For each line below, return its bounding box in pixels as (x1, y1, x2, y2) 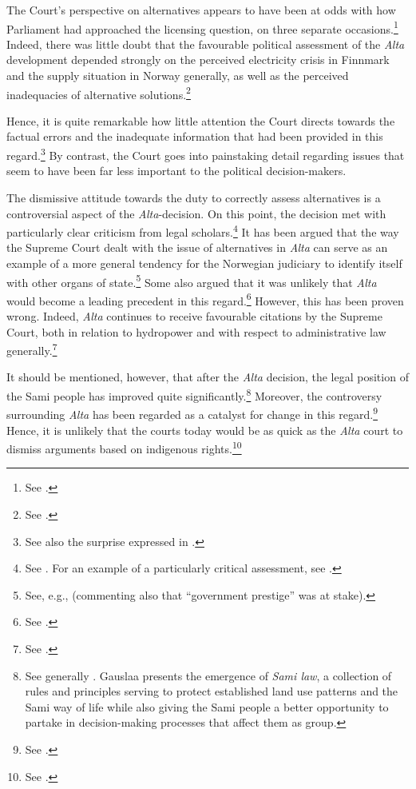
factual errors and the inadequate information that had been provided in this (6, 128, 383, 145)
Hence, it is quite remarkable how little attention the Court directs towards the (6, 112, 395, 129)
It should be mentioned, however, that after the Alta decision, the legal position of (6, 369, 409, 385)
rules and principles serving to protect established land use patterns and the (25, 683, 398, 699)
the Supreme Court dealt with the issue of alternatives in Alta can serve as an (6, 239, 388, 256)
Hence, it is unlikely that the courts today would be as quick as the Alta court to (6, 421, 403, 438)
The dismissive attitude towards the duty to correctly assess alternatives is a (6, 189, 381, 205)
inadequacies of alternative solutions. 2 (6, 83, 191, 102)
